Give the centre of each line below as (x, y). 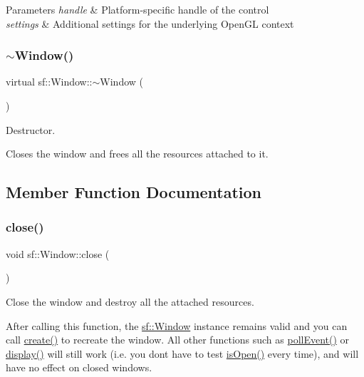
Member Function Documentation (134, 192)
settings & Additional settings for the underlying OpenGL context (150, 23)
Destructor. (31, 129)
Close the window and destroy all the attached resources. (130, 301)
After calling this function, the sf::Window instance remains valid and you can (177, 325)
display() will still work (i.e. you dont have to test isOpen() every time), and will (182, 353)
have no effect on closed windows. (79, 367)
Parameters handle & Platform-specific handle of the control (137, 9)
